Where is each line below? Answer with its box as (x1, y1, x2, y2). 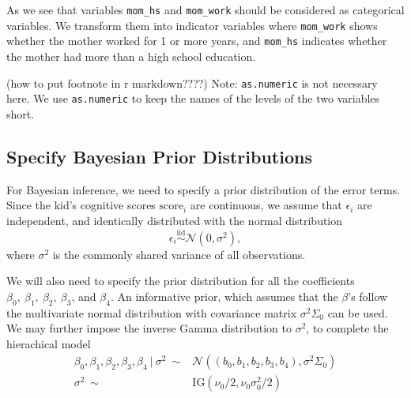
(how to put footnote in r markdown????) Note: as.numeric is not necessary (6, 74, 378, 91)
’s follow (348, 287, 388, 304)
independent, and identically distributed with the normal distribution (6, 212, 343, 228)
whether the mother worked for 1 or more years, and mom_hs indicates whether (6, 32, 387, 49)
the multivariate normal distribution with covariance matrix (6, 304, 297, 321)
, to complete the (306, 320, 389, 336)
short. (6, 105, 35, 122)
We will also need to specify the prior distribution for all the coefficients (6, 272, 355, 289)
